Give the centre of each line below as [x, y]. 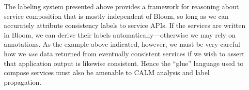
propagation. [23, 82]
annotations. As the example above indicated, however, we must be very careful [122, 44]
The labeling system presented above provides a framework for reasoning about [122, 6]
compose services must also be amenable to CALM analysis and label [107, 72]
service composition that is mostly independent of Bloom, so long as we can [116, 16]
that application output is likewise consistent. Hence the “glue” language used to [124, 63]
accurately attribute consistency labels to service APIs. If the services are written [125, 25]
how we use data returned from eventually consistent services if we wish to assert [124, 53]
